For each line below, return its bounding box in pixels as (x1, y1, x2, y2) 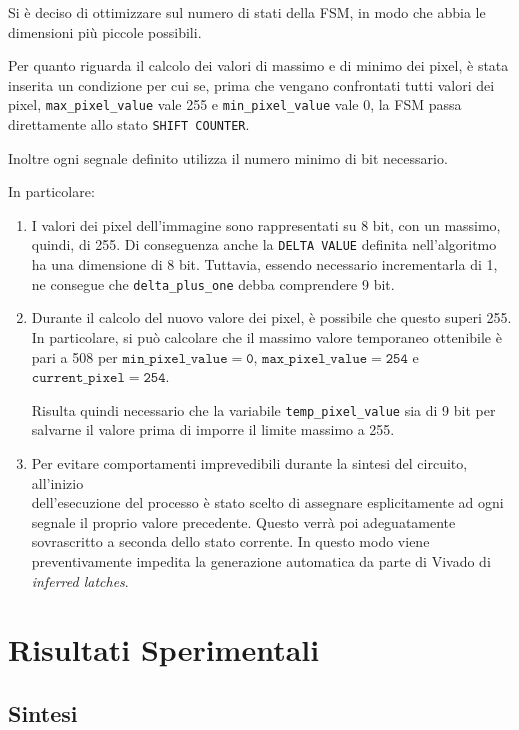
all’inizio (31, 472, 84, 493)
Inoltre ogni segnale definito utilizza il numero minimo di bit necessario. (8, 147, 448, 168)
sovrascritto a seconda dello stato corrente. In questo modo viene (31, 531, 430, 552)
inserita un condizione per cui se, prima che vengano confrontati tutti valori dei (8, 74, 495, 95)
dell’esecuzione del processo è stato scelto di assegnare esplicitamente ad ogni (31, 492, 504, 513)
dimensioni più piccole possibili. (8, 21, 202, 42)
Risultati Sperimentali (8, 629, 320, 670)
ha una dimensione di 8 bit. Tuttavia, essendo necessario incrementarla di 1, (31, 254, 498, 275)
